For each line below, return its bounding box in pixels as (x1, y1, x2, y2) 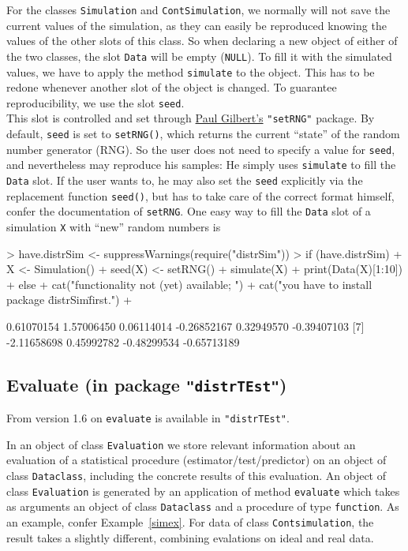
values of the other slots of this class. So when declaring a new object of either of (6, 32, 398, 49)
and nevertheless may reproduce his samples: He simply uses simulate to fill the (6, 156, 396, 173)
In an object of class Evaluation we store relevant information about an (6, 436, 356, 452)
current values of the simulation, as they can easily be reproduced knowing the (6, 17, 387, 33)
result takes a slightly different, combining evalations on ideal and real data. (6, 529, 374, 545)
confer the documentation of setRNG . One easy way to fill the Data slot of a (6, 203, 371, 219)
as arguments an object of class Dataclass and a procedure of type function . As (6, 498, 399, 515)
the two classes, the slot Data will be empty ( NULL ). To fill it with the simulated (6, 47, 392, 64)
